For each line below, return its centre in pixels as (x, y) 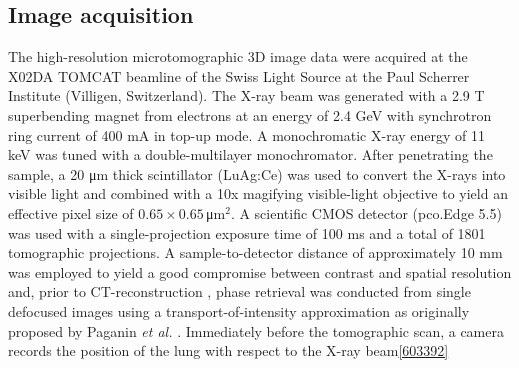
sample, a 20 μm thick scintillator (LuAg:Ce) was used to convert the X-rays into (257, 173)
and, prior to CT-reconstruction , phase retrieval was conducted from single (239, 291)
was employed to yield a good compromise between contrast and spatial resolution (260, 271)
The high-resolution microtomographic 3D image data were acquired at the (238, 56)
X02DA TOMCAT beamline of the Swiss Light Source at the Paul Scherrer (239, 75)
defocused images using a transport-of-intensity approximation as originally (239, 310)
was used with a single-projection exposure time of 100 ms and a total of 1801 (247, 232)
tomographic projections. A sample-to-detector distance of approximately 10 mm (255, 252)
